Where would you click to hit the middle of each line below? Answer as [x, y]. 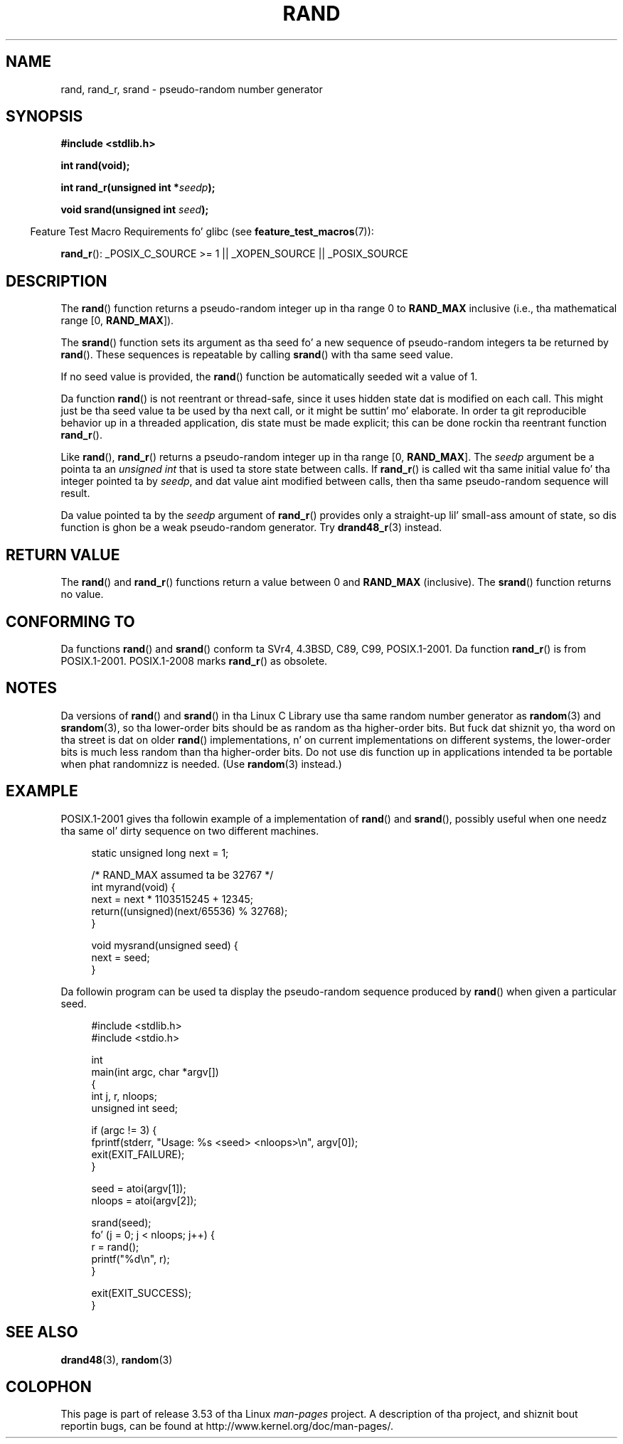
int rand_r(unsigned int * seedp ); [138, 188]
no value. [82, 594]
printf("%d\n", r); [131, 1258]
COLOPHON [49, 1386]
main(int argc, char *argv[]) [155, 1071]
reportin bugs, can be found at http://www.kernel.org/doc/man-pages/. [227, 1426]
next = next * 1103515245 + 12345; [172, 899]
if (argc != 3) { [124, 1130]
